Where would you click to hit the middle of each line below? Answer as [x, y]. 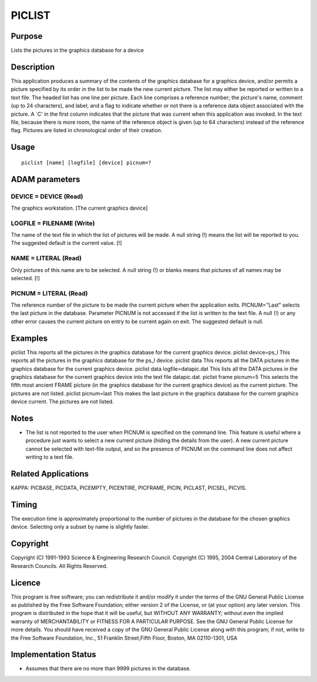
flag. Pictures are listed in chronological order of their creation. [87, 130]
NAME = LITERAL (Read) [46, 258]
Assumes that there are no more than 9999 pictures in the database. [108, 668]
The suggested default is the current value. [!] [67, 243]
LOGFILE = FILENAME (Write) [53, 223]
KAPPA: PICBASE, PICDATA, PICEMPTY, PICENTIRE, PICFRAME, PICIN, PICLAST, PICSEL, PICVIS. [129, 488]
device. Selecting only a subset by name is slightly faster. [80, 527]
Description [33, 67]
